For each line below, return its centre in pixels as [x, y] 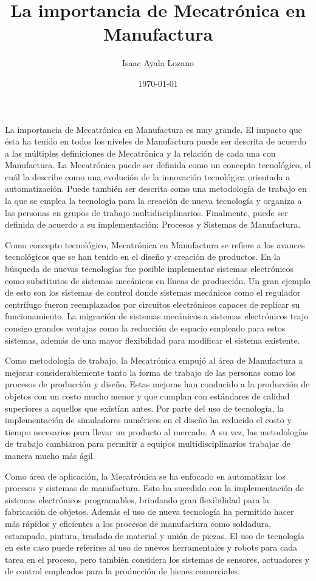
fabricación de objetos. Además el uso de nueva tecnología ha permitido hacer [149, 511]
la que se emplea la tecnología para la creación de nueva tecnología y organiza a [153, 201]
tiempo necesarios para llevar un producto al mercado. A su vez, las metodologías [157, 431]
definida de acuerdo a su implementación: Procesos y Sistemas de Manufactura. [153, 224]
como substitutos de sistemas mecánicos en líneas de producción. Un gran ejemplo [158, 280]
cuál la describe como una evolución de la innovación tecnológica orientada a [148, 176]
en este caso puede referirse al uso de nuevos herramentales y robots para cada [151, 547]
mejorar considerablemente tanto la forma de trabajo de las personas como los [150, 372]
